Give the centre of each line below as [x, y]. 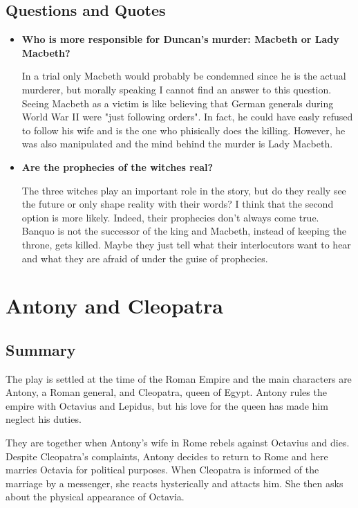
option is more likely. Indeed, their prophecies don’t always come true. [170, 217]
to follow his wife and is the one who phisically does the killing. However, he [183, 130]
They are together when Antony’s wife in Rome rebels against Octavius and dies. [178, 443]
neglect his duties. [44, 419]
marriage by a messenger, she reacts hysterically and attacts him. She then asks [175, 483]
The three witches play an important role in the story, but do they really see [184, 190]
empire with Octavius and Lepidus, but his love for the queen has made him [167, 405]
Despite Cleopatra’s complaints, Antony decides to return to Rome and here [167, 456]
